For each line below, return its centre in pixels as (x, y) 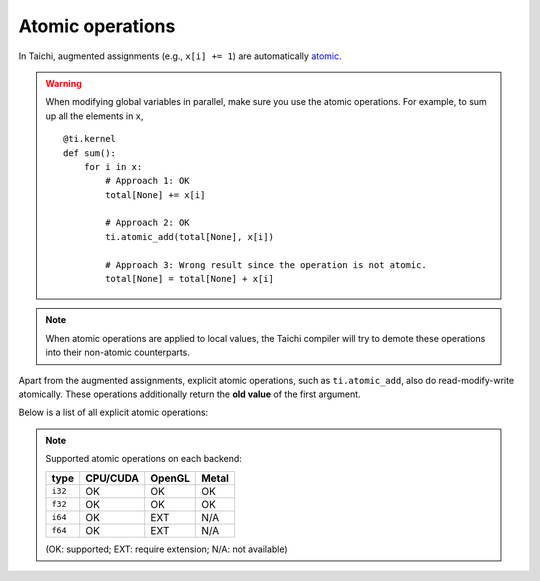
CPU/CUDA (112, 478)
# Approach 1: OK (147, 181)
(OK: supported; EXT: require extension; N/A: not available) (167, 549)
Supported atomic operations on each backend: (143, 459)
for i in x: (113, 166)
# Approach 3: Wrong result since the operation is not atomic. (266, 264)
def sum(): (90, 153)
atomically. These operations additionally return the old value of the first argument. (189, 394)
